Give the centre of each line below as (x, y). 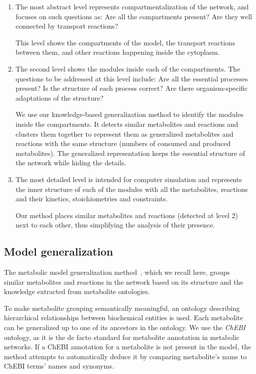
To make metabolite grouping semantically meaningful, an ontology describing (122, 308)
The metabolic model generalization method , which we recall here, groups (117, 272)
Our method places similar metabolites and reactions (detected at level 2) (127, 215)
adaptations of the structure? (60, 97)
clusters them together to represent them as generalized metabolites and (125, 133)
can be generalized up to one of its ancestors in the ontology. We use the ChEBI (125, 327)
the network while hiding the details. (71, 163)
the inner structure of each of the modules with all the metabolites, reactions (132, 189)
